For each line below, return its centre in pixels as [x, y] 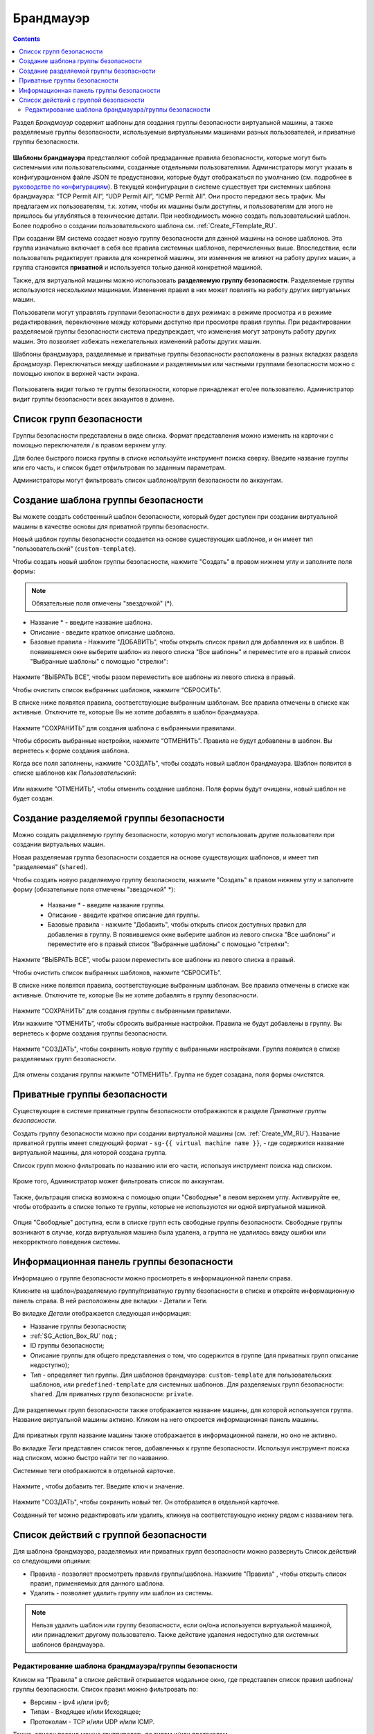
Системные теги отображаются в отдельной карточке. [94, 1470]
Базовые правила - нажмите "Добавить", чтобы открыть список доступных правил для [177, 925]
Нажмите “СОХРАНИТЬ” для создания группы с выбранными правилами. [122, 1011]
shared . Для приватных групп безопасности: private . [112, 1394]
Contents [27, 39]
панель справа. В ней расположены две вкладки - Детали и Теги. [110, 1300]
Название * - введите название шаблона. [91, 623]
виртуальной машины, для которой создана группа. [90, 1153]
